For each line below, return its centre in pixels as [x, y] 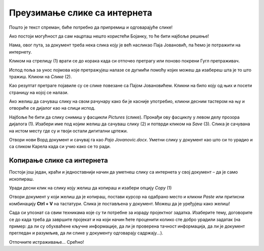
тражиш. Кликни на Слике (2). [40, 77]
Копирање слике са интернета [58, 161]
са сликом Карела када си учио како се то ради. [60, 147]
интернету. [20, 52]
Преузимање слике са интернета [81, 13]
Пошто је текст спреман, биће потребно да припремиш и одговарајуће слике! [91, 27]
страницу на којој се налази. [39, 92]
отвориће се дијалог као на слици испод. [52, 108]
